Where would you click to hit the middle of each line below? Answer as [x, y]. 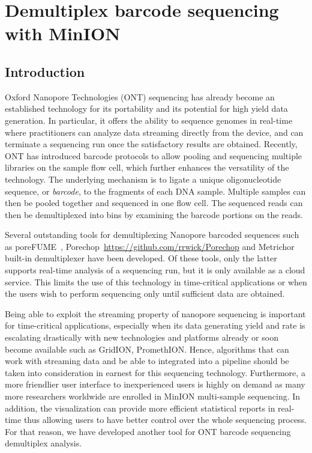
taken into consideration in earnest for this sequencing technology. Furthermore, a [155, 372]
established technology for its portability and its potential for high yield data [146, 108]
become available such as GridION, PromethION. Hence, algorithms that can [147, 349]
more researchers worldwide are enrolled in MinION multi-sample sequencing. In [153, 396]
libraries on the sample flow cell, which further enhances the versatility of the [147, 167]
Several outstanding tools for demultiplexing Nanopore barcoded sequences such [152, 235]
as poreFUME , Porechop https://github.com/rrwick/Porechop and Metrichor [150, 246]
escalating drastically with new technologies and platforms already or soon [142, 337]
